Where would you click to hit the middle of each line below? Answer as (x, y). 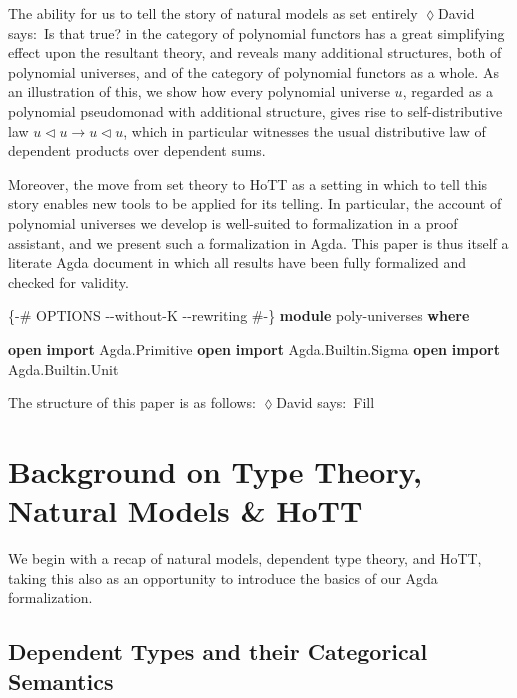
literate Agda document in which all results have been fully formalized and (237, 262)
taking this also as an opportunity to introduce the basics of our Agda (223, 577)
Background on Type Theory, (215, 470)
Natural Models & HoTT (185, 510)
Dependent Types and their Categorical (218, 651)
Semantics (61, 680)
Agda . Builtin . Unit (63, 368)
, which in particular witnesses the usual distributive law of (304, 130)
